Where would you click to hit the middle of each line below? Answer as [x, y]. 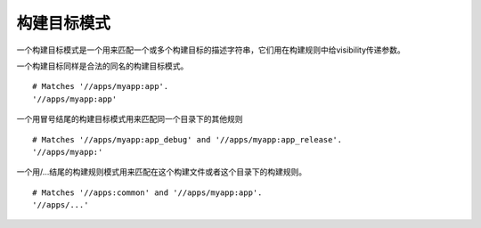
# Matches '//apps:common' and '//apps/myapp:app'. [147, 192]
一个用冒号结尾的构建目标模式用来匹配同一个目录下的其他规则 [130, 119]
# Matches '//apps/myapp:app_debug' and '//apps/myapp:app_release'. [188, 139]
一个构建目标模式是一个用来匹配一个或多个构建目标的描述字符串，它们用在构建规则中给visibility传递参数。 [211, 50]
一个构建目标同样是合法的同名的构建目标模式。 [102, 66]
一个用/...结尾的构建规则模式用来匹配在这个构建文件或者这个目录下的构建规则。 [162, 172]
